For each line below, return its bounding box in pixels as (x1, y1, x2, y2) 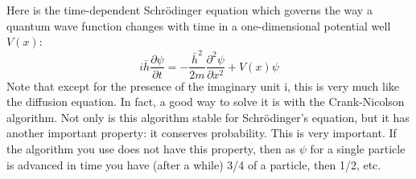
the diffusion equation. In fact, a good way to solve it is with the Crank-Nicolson (6, 93, 405, 110)
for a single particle (310, 140, 406, 157)
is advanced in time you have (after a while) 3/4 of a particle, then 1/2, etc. (6, 156, 381, 173)
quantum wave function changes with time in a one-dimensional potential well (6, 17, 391, 34)
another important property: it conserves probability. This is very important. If (6, 124, 397, 141)
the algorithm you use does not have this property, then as (6, 140, 295, 157)
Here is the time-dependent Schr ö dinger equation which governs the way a (6, 2, 373, 18)
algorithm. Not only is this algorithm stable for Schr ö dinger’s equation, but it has (6, 108, 410, 125)
